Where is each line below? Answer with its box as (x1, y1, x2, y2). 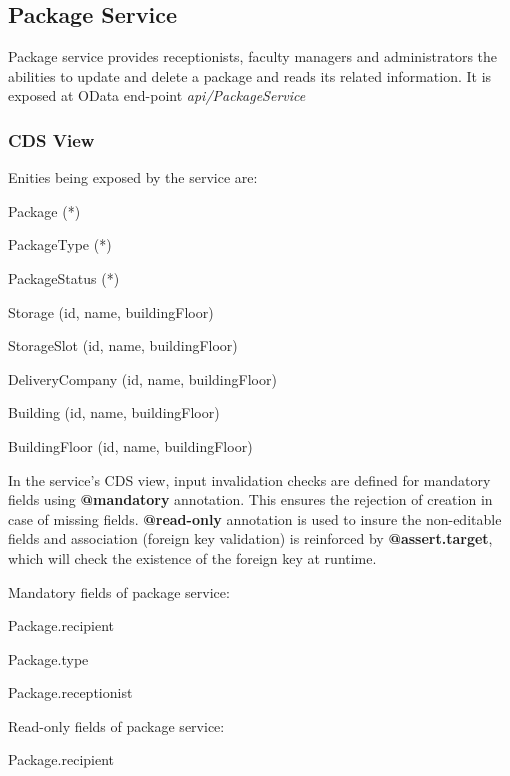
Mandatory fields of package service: (8, 581, 230, 602)
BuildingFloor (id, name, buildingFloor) (8, 435, 253, 456)
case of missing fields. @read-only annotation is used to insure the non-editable (8, 508, 502, 529)
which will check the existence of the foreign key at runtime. (8, 547, 377, 568)
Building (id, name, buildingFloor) (8, 402, 220, 423)
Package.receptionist (8, 682, 133, 703)
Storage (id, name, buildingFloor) (8, 301, 214, 322)
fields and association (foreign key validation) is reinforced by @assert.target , (8, 528, 493, 549)
